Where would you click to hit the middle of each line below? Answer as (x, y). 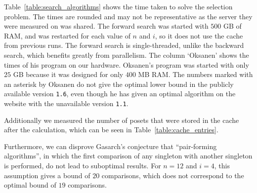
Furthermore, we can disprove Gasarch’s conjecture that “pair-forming (110, 146)
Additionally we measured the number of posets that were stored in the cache (122, 120)
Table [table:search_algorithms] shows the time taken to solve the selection (118, 6)
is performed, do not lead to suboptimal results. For (83, 166)
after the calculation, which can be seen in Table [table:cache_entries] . (111, 130)
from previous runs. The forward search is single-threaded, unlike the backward (124, 45)
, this (222, 166)
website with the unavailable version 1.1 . (66, 103)
